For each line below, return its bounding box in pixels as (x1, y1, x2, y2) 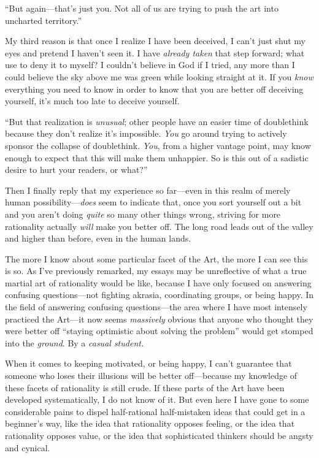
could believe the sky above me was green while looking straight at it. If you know (5, 70, 313, 83)
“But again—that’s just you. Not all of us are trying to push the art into (5, 2, 279, 14)
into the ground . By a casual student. (5, 336, 144, 349)
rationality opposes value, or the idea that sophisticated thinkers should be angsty (5, 429, 313, 441)
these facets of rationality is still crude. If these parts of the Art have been (5, 381, 285, 394)
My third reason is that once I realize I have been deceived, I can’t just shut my (5, 34, 306, 47)
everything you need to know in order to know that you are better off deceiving (5, 82, 304, 95)
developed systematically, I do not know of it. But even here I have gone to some (5, 393, 309, 406)
